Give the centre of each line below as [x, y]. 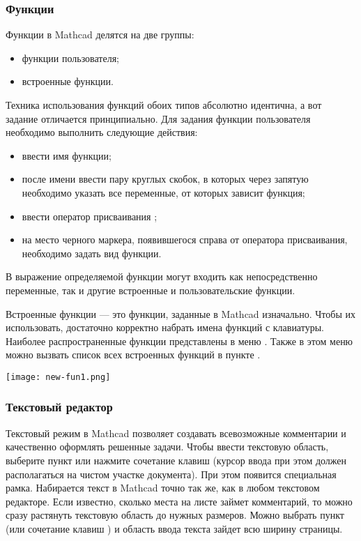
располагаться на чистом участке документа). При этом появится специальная [171, 474]
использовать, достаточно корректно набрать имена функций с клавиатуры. [165, 327]
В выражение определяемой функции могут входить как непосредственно [162, 276]
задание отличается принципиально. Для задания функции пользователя [158, 118]
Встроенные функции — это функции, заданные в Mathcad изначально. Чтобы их [180, 313]
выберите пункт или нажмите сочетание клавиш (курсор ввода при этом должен [176, 460]
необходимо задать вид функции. [92, 253]
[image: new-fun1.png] [58, 377]
